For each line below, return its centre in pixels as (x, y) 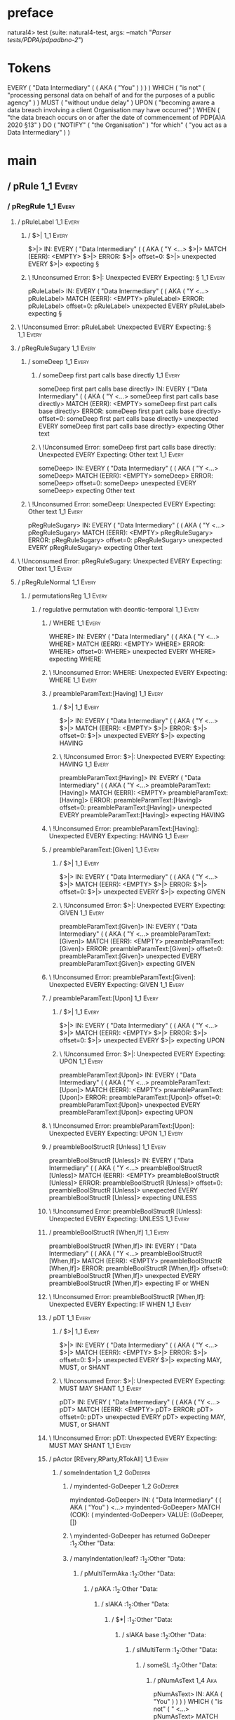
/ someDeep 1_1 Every (59, 361)
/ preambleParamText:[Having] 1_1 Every (106, 693)
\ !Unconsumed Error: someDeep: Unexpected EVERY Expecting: (122, 504)
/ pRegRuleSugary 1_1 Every (56, 348)
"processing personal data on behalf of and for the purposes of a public (111, 95)
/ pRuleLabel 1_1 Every (48, 222)
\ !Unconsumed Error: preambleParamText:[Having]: (124, 828)
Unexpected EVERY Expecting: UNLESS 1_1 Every (119, 1218)
